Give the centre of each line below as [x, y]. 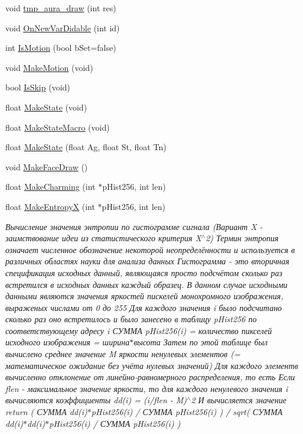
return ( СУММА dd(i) [46, 412]
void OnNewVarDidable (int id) [63, 27]
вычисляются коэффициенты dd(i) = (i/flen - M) [96, 400]
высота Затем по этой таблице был [201, 342]
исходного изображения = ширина [68, 342]
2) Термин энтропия [242, 238]
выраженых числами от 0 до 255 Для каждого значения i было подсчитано [144, 307]
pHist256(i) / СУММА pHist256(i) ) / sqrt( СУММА [187, 412]
